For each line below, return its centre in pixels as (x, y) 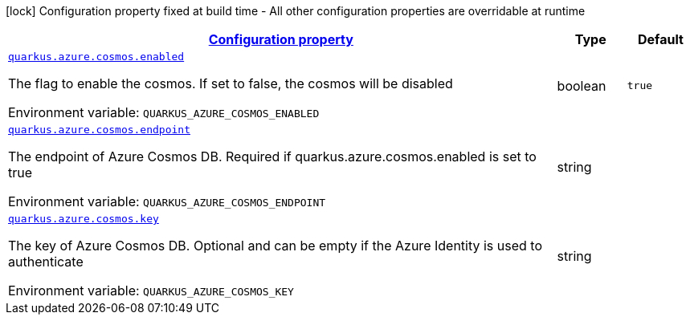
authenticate (46, 262)
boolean (582, 85)
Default (660, 39)
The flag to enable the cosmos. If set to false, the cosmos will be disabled (231, 83)
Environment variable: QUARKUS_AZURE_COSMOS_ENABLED (164, 112)
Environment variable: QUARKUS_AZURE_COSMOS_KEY (151, 291)
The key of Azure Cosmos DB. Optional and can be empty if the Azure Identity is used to (275, 246)
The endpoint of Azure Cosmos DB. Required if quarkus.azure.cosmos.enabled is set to (272, 156)
